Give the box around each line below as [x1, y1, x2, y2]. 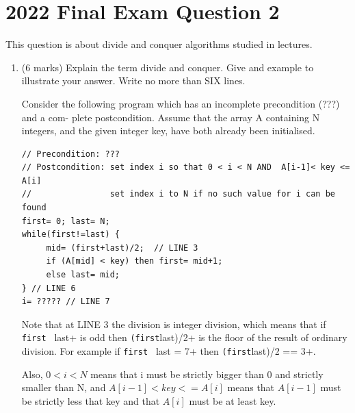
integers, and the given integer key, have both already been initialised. [21, 123, 315, 138]
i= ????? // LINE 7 [21, 297, 110, 307]
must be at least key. [189, 393, 276, 408]
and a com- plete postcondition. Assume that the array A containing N [21, 110, 320, 124]
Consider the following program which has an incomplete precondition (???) [21, 96, 340, 110]
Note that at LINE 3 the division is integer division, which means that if [21, 316, 326, 331]
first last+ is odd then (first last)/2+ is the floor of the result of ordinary [21, 330, 347, 345]
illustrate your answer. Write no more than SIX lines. [21, 73, 246, 88]
